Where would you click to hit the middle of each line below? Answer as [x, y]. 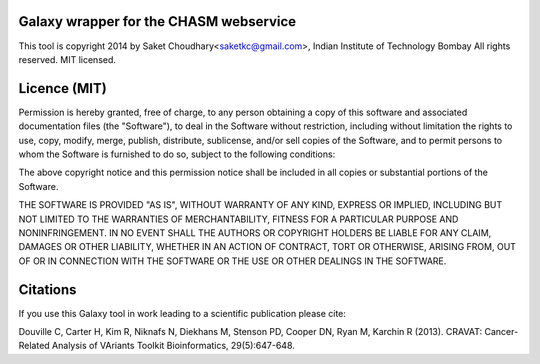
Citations [47, 289]
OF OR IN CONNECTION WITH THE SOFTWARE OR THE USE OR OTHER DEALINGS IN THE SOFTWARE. [232, 261]
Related [34, 346]
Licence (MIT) [62, 88]
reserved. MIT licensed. [67, 59]
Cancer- [501, 332]
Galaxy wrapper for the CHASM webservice [157, 21]
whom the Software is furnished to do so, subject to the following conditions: [177, 154]
